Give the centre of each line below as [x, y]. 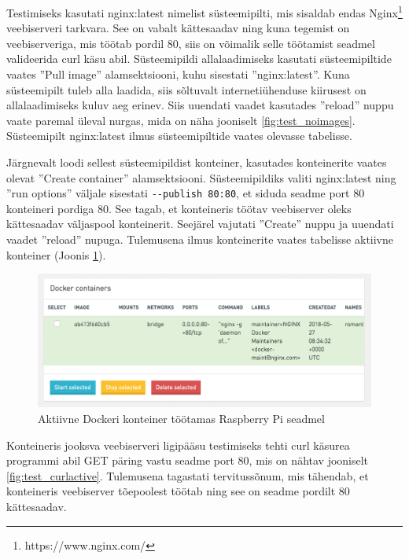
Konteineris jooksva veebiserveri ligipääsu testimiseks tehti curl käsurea [178, 445]
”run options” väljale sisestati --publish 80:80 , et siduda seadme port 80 [186, 193]
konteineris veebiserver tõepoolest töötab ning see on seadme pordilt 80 [178, 491]
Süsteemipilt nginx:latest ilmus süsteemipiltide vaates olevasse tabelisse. [179, 136]
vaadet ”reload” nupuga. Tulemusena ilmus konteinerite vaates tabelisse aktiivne [200, 239]
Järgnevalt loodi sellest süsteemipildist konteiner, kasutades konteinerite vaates [197, 162]
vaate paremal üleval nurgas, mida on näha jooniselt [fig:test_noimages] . [181, 120]
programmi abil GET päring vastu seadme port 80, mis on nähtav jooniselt [188, 460]
